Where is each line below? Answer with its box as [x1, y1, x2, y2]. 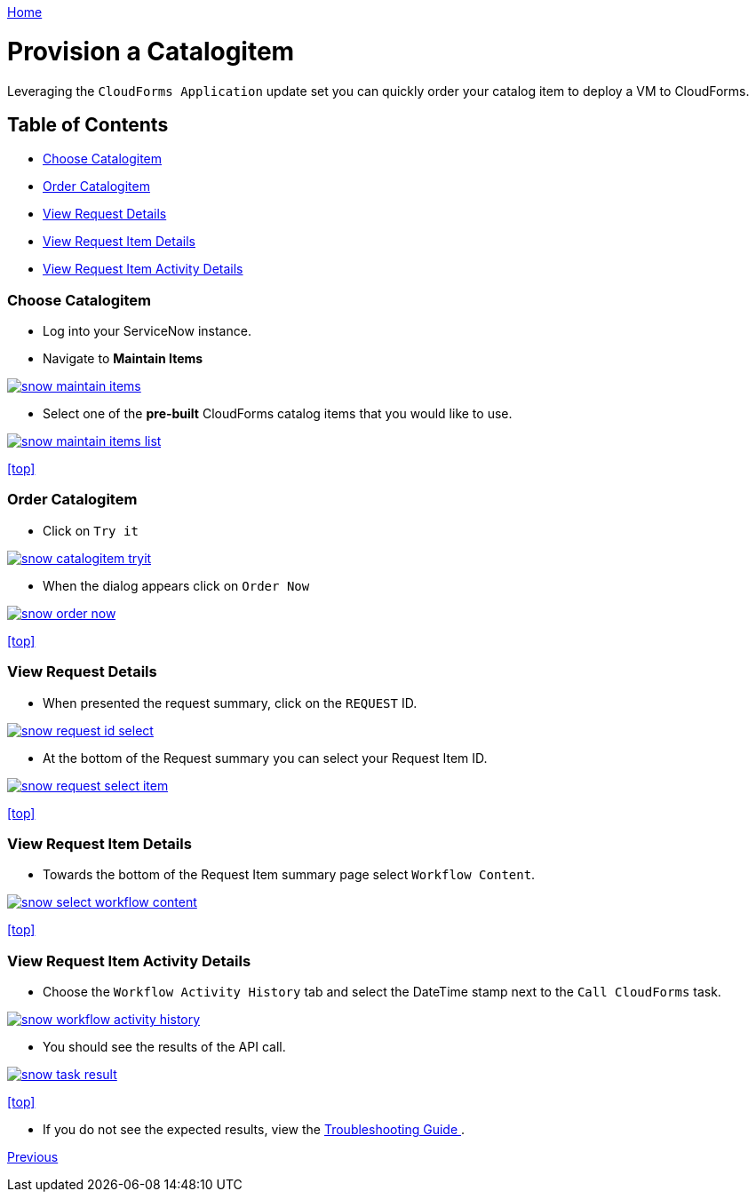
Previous [7, 1149, 59, 1165]
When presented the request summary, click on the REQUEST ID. [43, 695, 418, 711]
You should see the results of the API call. [43, 1039, 286, 1055]
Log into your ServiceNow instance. [43, 323, 251, 339]
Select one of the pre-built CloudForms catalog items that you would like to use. [43, 406, 513, 422]
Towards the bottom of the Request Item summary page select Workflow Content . [43, 867, 536, 883]
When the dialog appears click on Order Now [43, 577, 310, 593]
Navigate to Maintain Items [43, 351, 203, 367]
